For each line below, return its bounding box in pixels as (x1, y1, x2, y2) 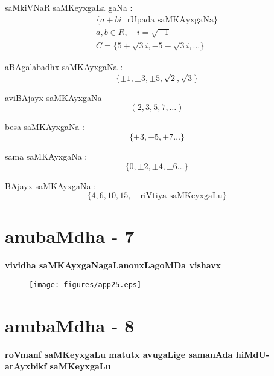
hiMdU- (235, 348, 270, 360)
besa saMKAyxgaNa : (5, 120, 84, 133)
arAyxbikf (5, 360, 47, 372)
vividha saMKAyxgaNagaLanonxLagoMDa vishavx (5, 259, 221, 271)
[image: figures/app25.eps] (29, 280, 142, 289)
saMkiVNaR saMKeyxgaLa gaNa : (5, 1, 133, 13)
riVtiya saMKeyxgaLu (140, 192, 223, 201)
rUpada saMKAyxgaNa (127, 15, 214, 24)
